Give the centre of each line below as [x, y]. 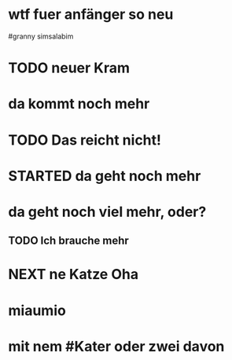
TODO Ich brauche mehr [69, 241]
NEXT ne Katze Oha [74, 275]
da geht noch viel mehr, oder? [107, 212]
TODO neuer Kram [69, 68]
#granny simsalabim [41, 36]
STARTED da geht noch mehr [105, 176]
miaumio [37, 310]
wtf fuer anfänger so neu [91, 15]
